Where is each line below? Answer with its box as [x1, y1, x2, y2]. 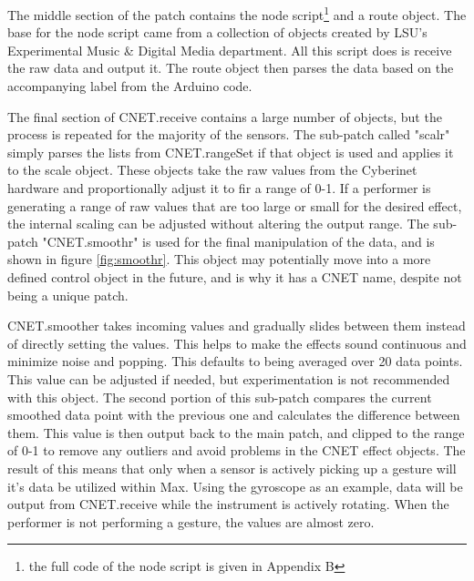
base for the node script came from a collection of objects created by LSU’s [7, 23, 428, 42]
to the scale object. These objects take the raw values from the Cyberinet [7, 160, 417, 179]
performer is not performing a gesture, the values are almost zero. [7, 512, 375, 531]
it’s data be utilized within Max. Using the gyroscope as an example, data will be [7, 476, 463, 495]
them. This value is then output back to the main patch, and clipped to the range [7, 423, 465, 442]
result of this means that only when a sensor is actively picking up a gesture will [7, 458, 457, 477]
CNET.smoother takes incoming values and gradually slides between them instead [7, 316, 466, 335]
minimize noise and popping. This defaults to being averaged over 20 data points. [7, 352, 463, 371]
